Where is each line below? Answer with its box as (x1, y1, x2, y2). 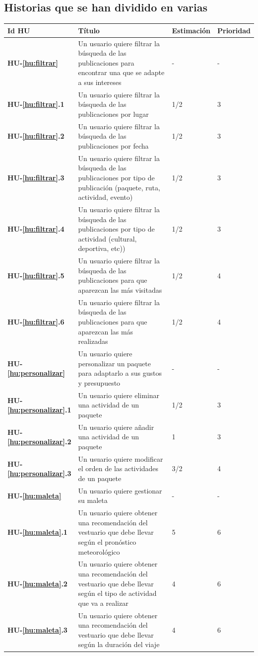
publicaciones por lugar (78, 108, 149, 119)
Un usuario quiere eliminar (78, 390, 160, 400)
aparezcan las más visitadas (78, 285, 162, 295)
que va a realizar (78, 597, 129, 608)
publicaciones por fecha (78, 140, 149, 151)
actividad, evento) (78, 192, 133, 202)
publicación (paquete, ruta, (78, 182, 160, 192)
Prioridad (217, 25, 251, 35)
